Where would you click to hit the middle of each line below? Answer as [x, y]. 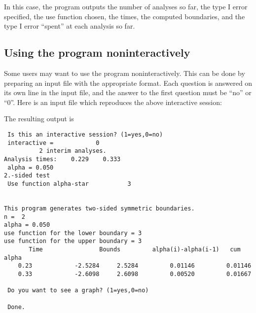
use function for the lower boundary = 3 [73, 233]
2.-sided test [27, 176]
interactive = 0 [54, 143]
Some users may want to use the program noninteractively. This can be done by [125, 73]
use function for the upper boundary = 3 [73, 241]
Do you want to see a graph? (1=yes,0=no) [78, 291]
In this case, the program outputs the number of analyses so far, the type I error [126, 6]
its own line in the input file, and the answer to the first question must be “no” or [128, 92]
